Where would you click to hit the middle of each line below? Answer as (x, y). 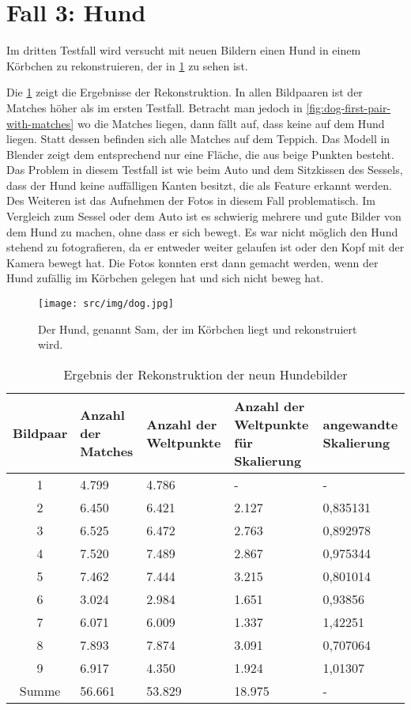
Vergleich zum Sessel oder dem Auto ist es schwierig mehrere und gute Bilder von (204, 216)
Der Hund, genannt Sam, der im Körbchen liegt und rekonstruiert (198, 329)
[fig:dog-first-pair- (349, 107)
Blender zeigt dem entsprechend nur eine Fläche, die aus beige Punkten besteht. (200, 154)
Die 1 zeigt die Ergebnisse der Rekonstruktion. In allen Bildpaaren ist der (185, 92)
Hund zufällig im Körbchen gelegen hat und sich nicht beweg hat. (165, 278)
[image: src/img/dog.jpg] (106, 304)
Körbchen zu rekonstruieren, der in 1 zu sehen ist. (127, 65)
